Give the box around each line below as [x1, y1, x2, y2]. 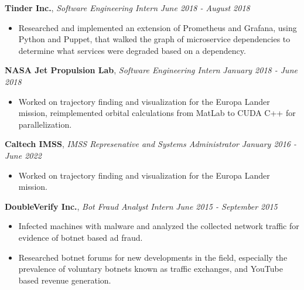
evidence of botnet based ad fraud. [18, 231, 143, 243]
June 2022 [5, 149, 42, 161]
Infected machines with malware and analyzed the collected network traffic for [18, 220, 299, 232]
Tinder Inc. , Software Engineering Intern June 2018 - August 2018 [5, 2, 250, 13]
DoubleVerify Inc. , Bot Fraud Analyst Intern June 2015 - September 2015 [5, 200, 278, 212]
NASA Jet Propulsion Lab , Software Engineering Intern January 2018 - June [5, 64, 298, 76]
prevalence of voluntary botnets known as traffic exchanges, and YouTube [18, 262, 283, 275]
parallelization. [18, 118, 72, 130]
